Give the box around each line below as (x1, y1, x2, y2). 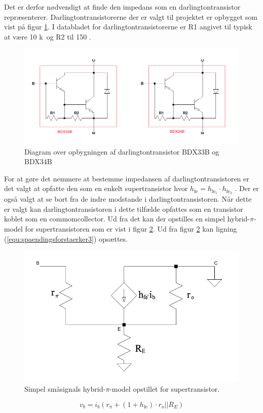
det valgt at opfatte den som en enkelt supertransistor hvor (4, 183, 188, 194)
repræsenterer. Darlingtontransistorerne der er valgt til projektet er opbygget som (4, 11, 257, 22)
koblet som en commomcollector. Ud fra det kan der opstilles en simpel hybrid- (4, 213, 250, 224)
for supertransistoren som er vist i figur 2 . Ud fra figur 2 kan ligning (25, 223, 237, 234)
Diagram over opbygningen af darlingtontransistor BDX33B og (24, 146, 219, 157)
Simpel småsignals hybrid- (24, 384, 106, 394)
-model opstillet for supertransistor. (109, 384, 220, 394)
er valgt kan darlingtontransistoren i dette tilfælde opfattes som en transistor (4, 203, 243, 214)
